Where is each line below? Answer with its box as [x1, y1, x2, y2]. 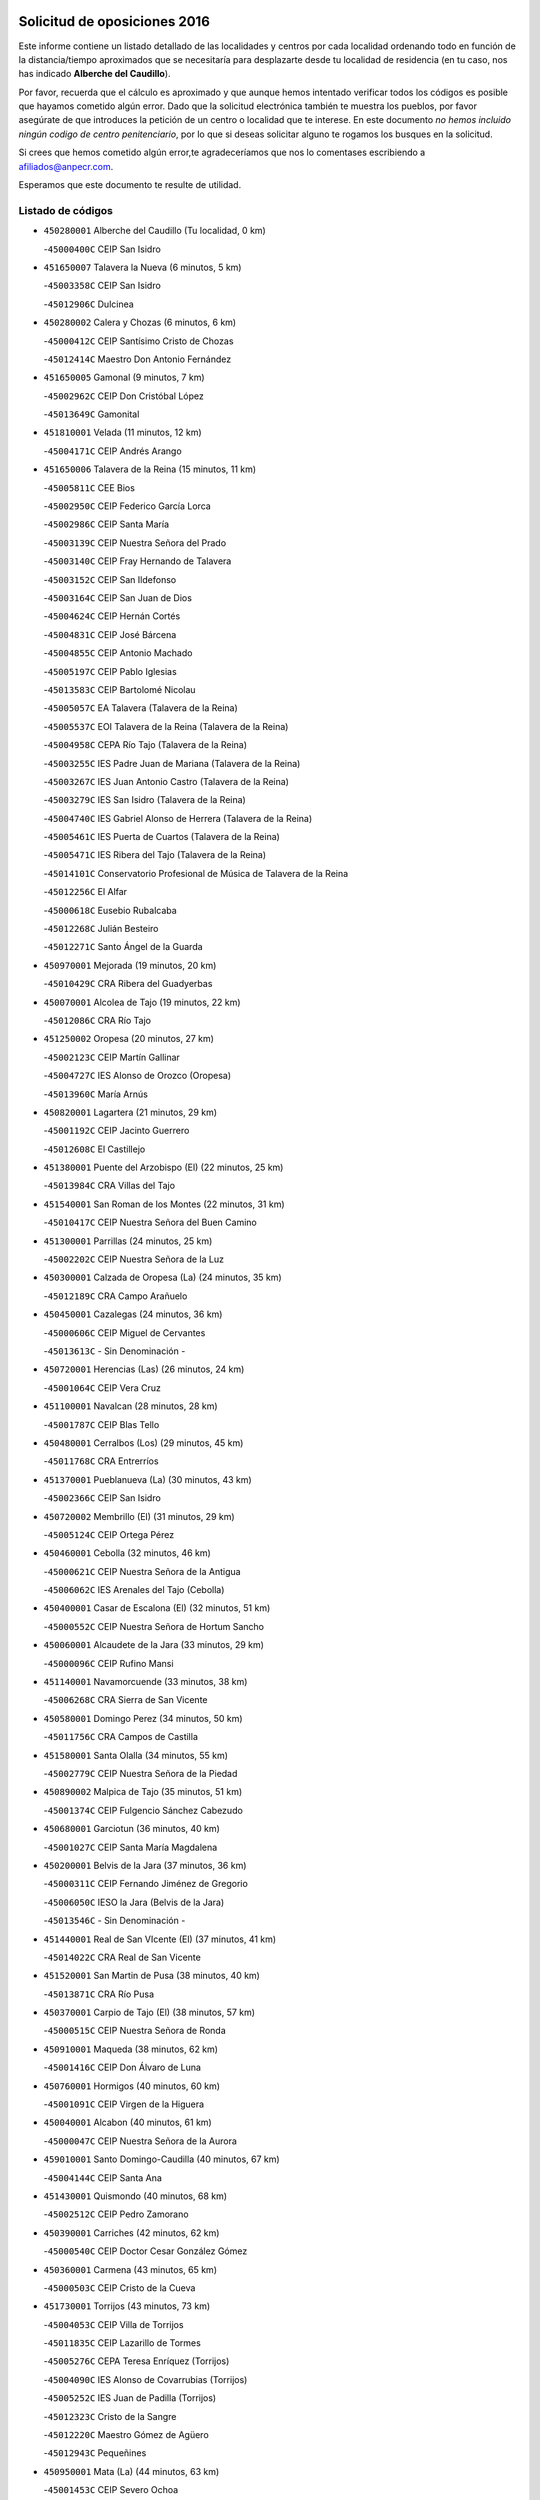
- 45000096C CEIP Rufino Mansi [43, 1657, 174, 1669]
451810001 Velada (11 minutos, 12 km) [43, 426, 202, 439]
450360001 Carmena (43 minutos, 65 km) [43, 2263, 217, 2275]
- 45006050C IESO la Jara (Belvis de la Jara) [43, 1896, 225, 1908]
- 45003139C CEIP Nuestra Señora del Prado [43, 536, 227, 549]
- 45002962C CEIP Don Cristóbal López [43, 390, 204, 402]
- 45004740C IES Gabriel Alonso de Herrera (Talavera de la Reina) [43, 812, 313, 824]
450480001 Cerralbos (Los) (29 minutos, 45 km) [43, 1436, 244, 1449]
